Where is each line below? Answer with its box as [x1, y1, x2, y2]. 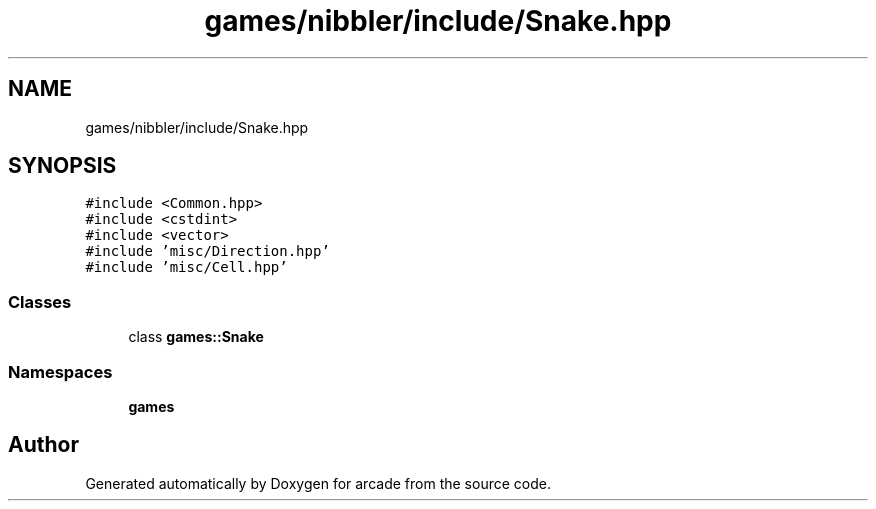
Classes [8, 291, 72, 312]
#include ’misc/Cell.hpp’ [85, 259, 288, 276]
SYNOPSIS [8, 153, 117, 179]
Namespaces [8, 361, 113, 382]
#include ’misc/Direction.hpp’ [85, 243, 330, 260]
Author [8, 432, 79, 458]
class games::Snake [128, 328, 264, 346]
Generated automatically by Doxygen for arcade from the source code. [85, 474, 551, 492]
